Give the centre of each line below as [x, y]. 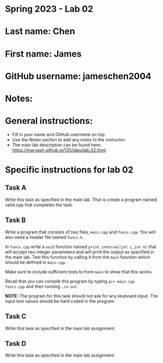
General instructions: [49, 121]
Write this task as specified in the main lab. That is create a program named [81, 200]
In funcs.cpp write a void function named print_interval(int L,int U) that [81, 247]
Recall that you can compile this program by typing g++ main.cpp [70, 281]
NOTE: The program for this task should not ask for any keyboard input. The [81, 296]
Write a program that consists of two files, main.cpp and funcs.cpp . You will [80, 232]
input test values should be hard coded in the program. [60, 301]
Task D [16, 343]
